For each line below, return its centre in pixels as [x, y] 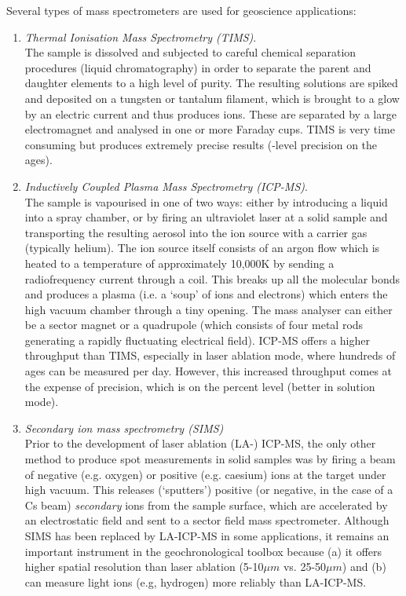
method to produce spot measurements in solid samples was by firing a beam [210, 459]
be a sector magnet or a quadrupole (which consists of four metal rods [194, 325]
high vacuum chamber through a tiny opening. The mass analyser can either [208, 309]
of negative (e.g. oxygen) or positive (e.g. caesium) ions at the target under [205, 474]
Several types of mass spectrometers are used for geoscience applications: [181, 10]
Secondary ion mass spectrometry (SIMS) [124, 428]
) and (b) [364, 567]
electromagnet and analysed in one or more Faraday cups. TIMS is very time [210, 129]
